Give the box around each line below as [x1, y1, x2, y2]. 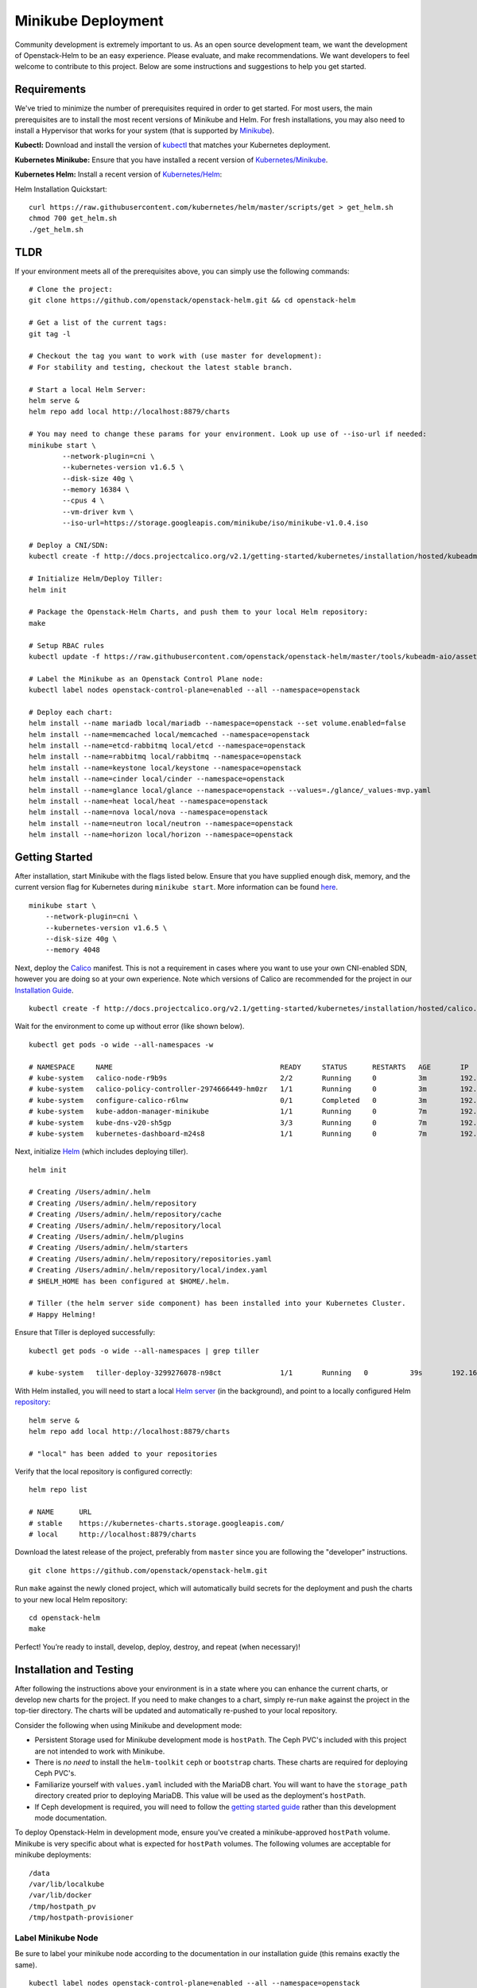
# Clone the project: [29, 285, 113, 294]
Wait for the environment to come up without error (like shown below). [14, 1022, 245, 1031]
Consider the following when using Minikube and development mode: [14, 1720, 242, 1730]
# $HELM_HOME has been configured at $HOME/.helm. [29, 1276, 231, 1286]
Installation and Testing [14, 1663, 134, 1676]
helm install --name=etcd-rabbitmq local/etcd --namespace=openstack [29, 741, 306, 751]
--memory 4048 [45, 945, 101, 954]
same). [14, 1960, 37, 1970]
